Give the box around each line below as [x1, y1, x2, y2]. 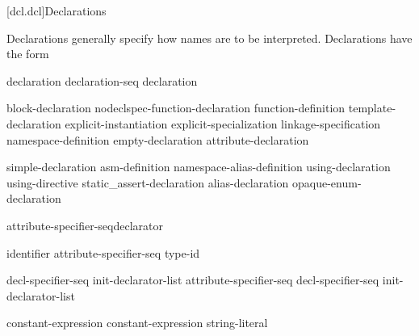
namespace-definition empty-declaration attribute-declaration [6, 131, 309, 148]
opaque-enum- [292, 174, 362, 191]
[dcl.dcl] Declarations [6, 2, 107, 19]
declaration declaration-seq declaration [6, 72, 198, 89]
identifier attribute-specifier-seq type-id [6, 244, 200, 261]
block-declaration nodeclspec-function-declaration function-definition [6, 99, 346, 116]
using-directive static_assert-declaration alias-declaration [6, 174, 289, 191]
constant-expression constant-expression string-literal [6, 314, 268, 331]
